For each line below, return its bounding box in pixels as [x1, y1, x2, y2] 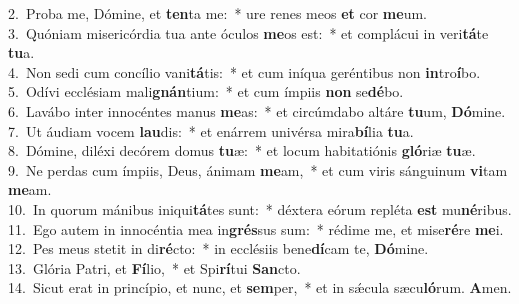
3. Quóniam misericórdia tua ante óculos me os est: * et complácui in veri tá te [8, 22, 489, 43]
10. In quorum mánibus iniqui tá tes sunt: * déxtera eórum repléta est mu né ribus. [8, 198, 512, 219]
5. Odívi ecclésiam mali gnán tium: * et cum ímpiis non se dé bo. [8, 81, 404, 102]
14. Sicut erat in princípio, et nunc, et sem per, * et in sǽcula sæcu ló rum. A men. [8, 277, 512, 298]
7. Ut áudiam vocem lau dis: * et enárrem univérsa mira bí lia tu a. [8, 120, 414, 141]
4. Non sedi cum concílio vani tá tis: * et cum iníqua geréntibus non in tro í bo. [8, 61, 481, 82]
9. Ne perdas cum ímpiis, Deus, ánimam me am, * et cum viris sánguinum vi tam [8, 159, 508, 180]
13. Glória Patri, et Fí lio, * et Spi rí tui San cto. [8, 257, 301, 278]
